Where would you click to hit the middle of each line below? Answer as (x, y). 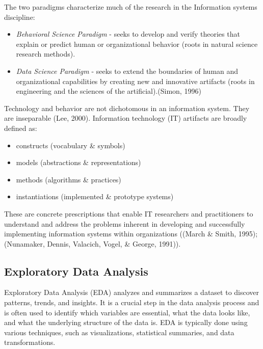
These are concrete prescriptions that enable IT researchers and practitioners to (129, 213)
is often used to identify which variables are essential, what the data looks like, (127, 312)
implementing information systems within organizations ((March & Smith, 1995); (131, 234)
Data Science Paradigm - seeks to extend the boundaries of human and (127, 71)
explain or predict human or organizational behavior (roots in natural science (137, 44)
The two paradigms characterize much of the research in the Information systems (131, 7)
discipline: (20, 17)
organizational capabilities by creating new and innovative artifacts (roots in (135, 81)
